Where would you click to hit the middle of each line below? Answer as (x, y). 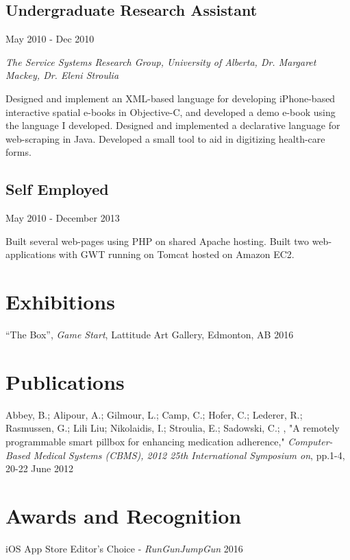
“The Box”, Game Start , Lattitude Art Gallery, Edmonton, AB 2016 (150, 335)
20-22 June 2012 (39, 468)
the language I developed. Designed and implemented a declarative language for (173, 125)
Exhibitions (60, 302)
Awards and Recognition (124, 515)
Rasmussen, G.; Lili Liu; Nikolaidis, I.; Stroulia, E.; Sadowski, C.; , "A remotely (173, 428)
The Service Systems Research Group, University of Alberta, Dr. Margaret (161, 61)
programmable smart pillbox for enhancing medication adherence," (145, 441)
